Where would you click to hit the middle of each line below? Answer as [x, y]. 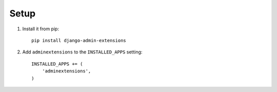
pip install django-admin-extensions [79, 40]
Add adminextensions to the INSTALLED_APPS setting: [82, 52]
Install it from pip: [41, 29]
